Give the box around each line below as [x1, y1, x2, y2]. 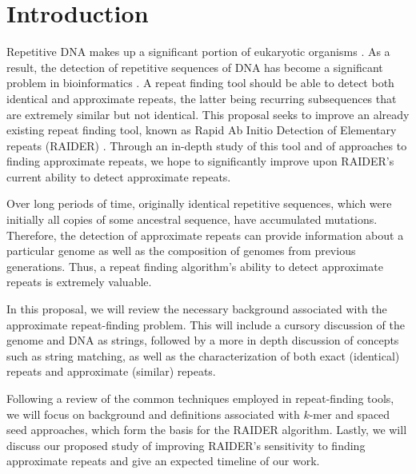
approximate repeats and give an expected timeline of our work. [6, 452, 320, 469]
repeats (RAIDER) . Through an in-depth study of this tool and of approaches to [6, 137, 407, 153]
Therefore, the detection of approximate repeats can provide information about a [6, 226, 404, 243]
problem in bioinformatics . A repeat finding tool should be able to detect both [6, 74, 394, 91]
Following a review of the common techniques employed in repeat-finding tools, [6, 390, 394, 406]
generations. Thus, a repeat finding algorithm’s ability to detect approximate [6, 257, 383, 274]
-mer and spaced [309, 405, 390, 422]
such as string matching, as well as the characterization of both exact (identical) [6, 347, 400, 364]
